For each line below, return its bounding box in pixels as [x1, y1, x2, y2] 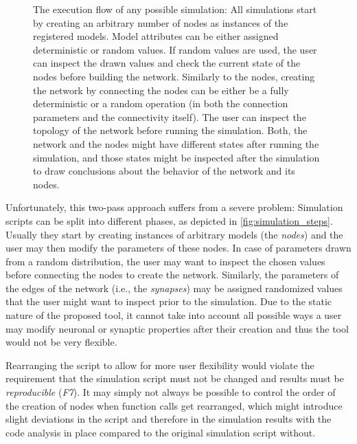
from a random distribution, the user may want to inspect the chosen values [5, 254, 325, 268]
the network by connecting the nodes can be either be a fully [33, 82, 289, 97]
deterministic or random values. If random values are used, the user [33, 42, 317, 56]
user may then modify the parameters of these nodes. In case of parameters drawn [5, 241, 352, 255]
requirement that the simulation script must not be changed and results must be [5, 371, 344, 386]
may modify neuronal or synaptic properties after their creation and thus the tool [5, 321, 349, 335]
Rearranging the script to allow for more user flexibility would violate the [5, 357, 314, 372]
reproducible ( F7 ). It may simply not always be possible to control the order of [5, 385, 336, 399]
